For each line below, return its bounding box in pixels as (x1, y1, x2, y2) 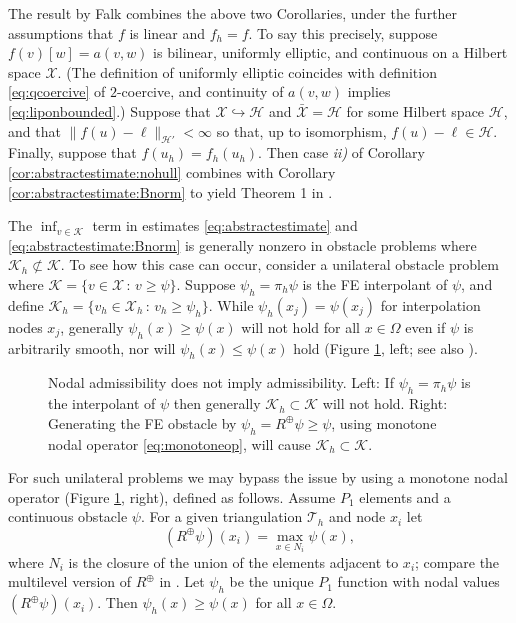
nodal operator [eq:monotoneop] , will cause (48, 433, 311, 454)
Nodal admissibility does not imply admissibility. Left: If (48, 372, 394, 393)
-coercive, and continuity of (116, 81, 284, 102)
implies (347, 81, 391, 102)
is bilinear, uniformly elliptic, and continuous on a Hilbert (153, 42, 508, 63)
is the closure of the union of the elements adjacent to (68, 551, 399, 572)
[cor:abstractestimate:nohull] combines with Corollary (8, 161, 336, 182)
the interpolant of (48, 393, 156, 414)
